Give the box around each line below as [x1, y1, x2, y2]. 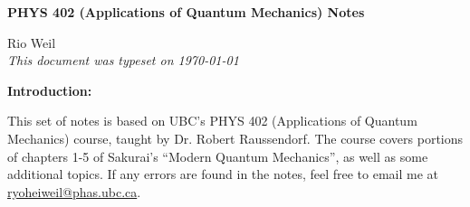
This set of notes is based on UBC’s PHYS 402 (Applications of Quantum [7, 111, 417, 130]
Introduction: [7, 80, 92, 99]
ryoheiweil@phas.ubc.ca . [7, 182, 141, 201]
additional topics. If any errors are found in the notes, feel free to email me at [7, 165, 439, 183]
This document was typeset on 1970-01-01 [7, 51, 239, 70]
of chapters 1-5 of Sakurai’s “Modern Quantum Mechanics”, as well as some [7, 146, 428, 165]
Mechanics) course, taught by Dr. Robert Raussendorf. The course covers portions [7, 128, 464, 147]
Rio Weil [7, 33, 56, 52]
